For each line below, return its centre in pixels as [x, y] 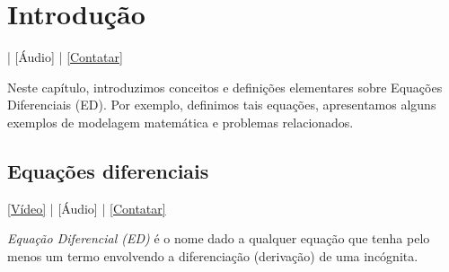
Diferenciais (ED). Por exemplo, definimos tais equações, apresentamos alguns [222, 105]
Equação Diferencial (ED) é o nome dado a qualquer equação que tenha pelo [219, 238]
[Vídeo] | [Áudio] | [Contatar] [87, 208]
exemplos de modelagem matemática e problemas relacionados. [180, 122]
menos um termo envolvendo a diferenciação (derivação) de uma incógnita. [213, 255]
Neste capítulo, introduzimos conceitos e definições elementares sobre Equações [225, 87]
